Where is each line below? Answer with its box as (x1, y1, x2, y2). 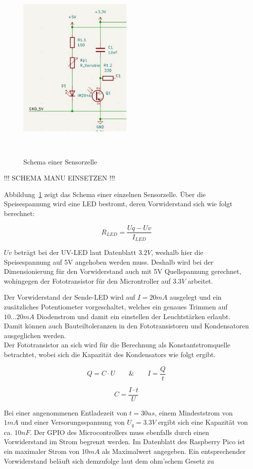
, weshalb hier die (151, 247, 203, 257)
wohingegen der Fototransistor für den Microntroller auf (4, 275, 171, 286)
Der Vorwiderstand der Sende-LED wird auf (4, 292, 135, 302)
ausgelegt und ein (169, 292, 222, 302)
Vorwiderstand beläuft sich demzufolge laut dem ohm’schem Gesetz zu (4, 455, 214, 466)
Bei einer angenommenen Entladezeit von (4, 407, 127, 417)
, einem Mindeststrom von (155, 407, 233, 417)
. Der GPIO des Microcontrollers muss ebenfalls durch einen (30, 427, 209, 437)
